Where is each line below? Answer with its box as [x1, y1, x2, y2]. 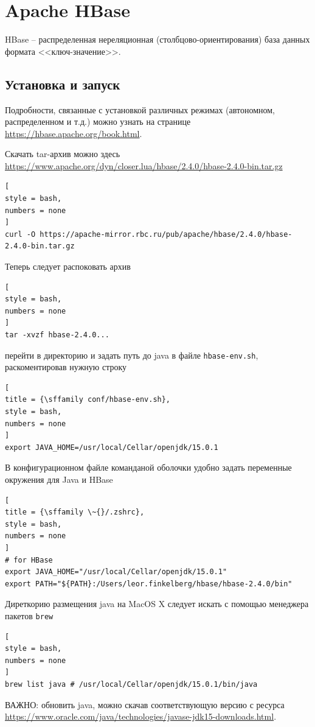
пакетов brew [5, 609, 54, 622]
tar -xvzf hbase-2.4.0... [5, 331, 109, 340]
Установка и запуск [5, 74, 120, 93]
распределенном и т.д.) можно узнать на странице [5, 115, 191, 128]
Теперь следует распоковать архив [5, 260, 131, 273]
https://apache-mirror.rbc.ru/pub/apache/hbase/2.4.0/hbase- [40, 230, 292, 239]
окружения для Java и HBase [5, 473, 113, 486]
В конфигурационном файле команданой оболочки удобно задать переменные [5, 461, 292, 474]
